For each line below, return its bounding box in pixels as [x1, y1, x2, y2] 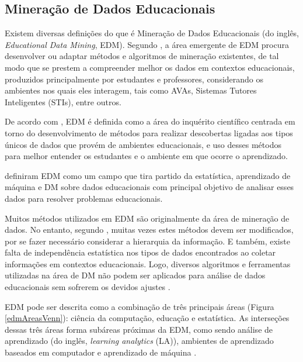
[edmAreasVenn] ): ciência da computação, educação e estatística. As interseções [5, 312, 290, 324]
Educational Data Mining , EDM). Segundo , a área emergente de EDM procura [5, 38, 289, 50]
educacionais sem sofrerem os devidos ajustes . [5, 281, 170, 293]
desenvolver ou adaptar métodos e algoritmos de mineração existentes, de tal [5, 50, 279, 62]
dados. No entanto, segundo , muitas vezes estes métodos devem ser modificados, [5, 223, 294, 236]
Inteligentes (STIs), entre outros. [5, 95, 121, 108]
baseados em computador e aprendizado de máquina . [5, 346, 197, 358]
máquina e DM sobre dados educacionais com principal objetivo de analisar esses [5, 181, 294, 193]
